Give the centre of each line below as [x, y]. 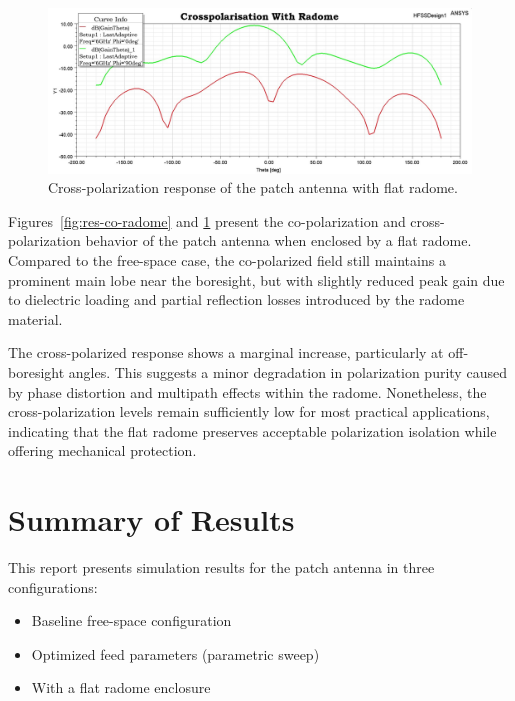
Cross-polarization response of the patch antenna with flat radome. [253, 187]
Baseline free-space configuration [131, 620]
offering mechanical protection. [102, 450]
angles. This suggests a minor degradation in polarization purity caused [287, 371]
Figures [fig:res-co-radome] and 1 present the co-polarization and [207, 220]
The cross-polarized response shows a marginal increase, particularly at [226, 352]
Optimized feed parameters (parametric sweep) [175, 653]
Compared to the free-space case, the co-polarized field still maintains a [227, 260]
